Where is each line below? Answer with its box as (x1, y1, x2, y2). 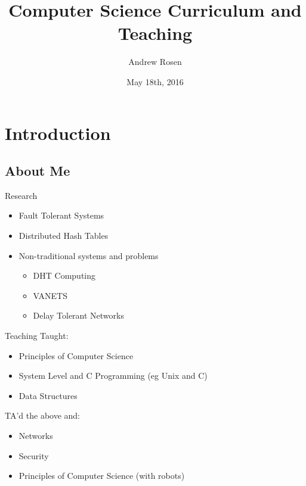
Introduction (5, 120, 111, 145)
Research (5, 189, 38, 201)
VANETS (33, 289, 67, 301)
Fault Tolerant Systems (18, 209, 104, 222)
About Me (5, 161, 70, 180)
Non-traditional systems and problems (18, 249, 159, 261)
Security (18, 449, 49, 462)
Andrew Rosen (128, 55, 182, 68)
